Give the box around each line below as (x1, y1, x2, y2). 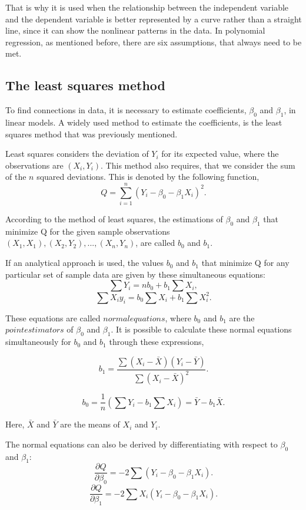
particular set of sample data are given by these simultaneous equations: (5, 268, 265, 280)
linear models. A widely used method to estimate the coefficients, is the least (5, 116, 282, 128)
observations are (5, 159, 64, 171)
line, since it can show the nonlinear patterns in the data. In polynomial (5, 24, 265, 37)
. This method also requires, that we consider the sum (101, 159, 295, 171)
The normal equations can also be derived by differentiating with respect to (5, 437, 278, 450)
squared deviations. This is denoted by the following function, (36, 170, 260, 183)
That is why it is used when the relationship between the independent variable (5, 1, 289, 13)
